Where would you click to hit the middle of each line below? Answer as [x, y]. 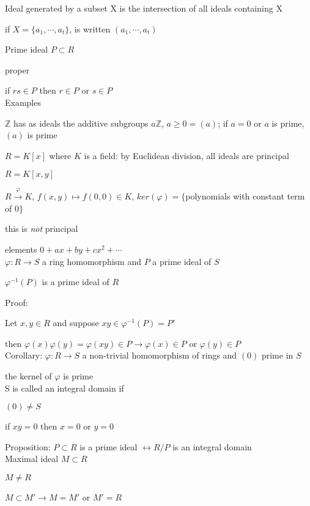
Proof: [17, 302]
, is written [90, 28]
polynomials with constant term [245, 196]
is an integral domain [212, 446]
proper [17, 69]
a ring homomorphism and [92, 261]
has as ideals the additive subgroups [81, 123]
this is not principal [42, 229]
